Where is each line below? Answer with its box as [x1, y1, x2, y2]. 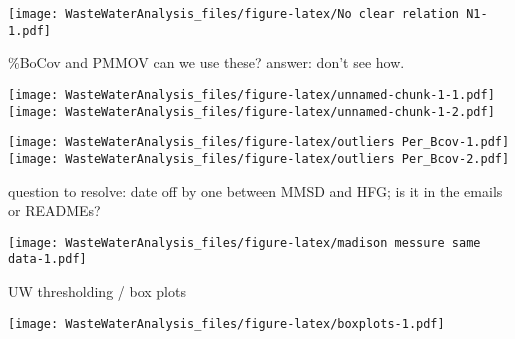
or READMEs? [8, 200, 101, 221]
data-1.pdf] [8, 252, 87, 267]
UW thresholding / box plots [8, 281, 186, 302]
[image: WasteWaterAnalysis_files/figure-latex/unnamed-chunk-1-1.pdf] [8, 87, 495, 102]
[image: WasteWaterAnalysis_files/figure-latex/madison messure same [8, 235, 481, 250]
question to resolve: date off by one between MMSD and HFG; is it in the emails [8, 180, 503, 201]
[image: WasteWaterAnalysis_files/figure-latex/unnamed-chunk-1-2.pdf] [8, 104, 495, 119]
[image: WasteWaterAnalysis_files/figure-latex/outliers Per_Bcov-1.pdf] [8, 135, 510, 150]
